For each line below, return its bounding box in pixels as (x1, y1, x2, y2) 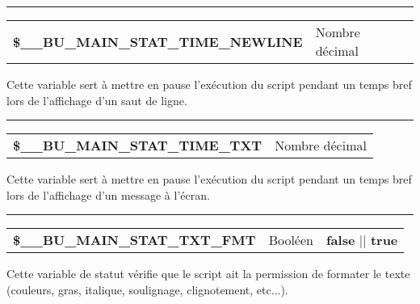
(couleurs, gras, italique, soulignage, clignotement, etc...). (6, 281, 288, 298)
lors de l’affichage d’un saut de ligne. (6, 91, 187, 108)
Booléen (268, 230, 313, 250)
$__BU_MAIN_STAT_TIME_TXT (13, 136, 262, 155)
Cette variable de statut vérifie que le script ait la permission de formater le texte (6, 265, 410, 282)
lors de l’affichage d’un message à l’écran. (6, 186, 210, 203)
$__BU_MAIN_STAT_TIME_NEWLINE (13, 32, 303, 51)
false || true (325, 230, 398, 250)
